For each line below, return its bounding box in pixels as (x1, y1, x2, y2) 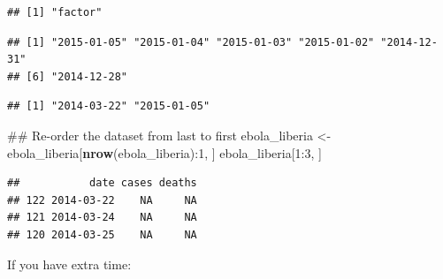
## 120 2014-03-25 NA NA (7, 228, 197, 241)
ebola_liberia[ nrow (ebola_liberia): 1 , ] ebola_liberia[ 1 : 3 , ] (7, 143, 322, 162)
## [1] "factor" (7, 6, 103, 19)
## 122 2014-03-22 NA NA (7, 193, 197, 207)
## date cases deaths (7, 177, 197, 190)
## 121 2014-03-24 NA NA (7, 211, 197, 224)
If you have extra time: (7, 254, 132, 273)
